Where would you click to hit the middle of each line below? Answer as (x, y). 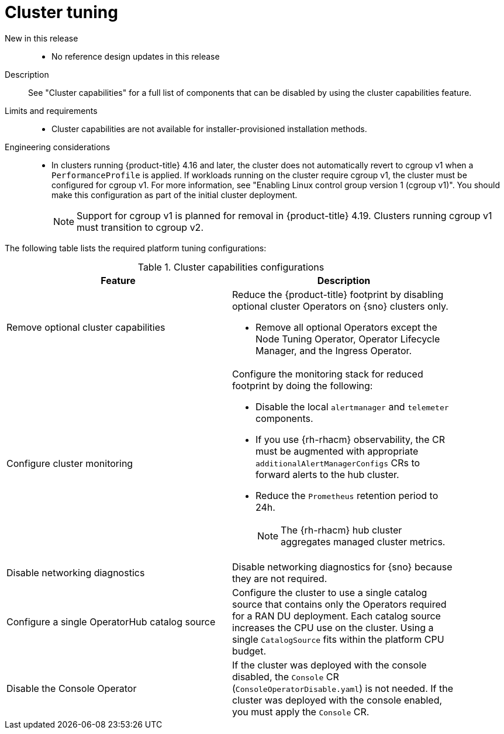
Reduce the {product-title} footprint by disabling (338, 294)
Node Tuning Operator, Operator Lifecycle (348, 339)
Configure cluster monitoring (70, 463)
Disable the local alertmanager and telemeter (352, 406)
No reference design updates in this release (136, 56)
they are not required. (280, 578)
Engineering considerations (58, 147)
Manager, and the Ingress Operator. (334, 350)
